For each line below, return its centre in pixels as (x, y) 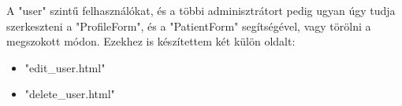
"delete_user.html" (70, 94)
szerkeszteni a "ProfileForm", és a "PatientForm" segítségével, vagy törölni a (189, 26)
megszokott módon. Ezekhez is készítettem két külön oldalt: (151, 41)
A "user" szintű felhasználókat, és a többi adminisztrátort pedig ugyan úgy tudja (201, 10)
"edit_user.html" (65, 67)
